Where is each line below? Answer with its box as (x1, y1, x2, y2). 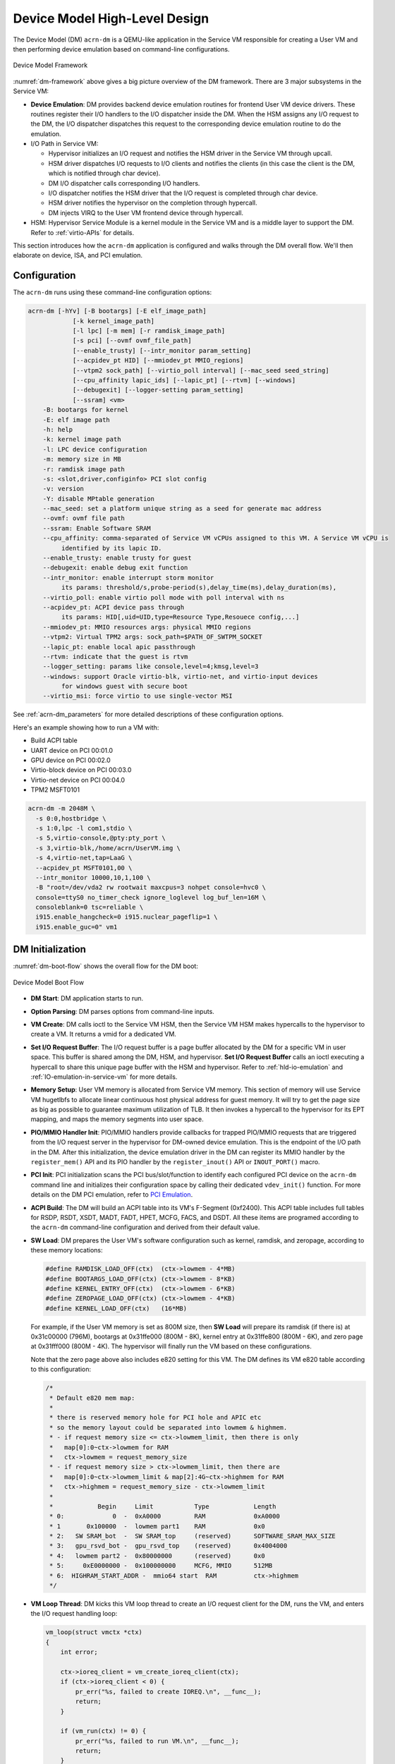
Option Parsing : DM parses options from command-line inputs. (30, 1007, 214, 1015)
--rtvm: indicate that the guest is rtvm (42, 653, 188, 660)
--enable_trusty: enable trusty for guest (42, 554, 192, 562)
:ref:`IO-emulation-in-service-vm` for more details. (30, 1073, 178, 1081)
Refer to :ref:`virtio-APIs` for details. (30, 228, 134, 236)
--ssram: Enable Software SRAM (42, 524, 151, 532)
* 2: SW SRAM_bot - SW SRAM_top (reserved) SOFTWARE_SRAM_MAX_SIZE (49, 1532, 336, 1540)
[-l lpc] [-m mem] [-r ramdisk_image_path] (72, 327, 226, 335)
